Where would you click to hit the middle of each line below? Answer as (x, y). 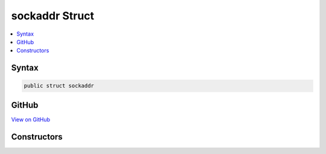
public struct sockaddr (59, 86)
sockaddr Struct (53, 16)
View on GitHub (31, 119)
